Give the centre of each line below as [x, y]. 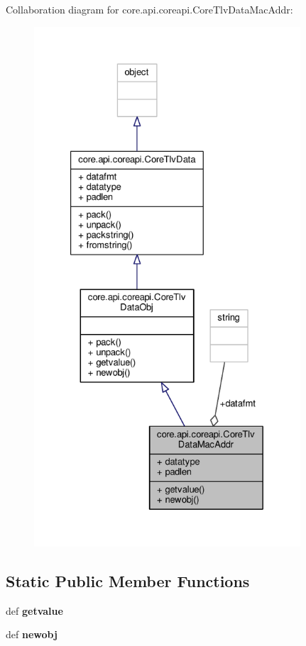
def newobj [32, 634]
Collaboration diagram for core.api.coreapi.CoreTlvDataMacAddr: [149, 9]
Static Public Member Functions [128, 580]
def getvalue [34, 610]
